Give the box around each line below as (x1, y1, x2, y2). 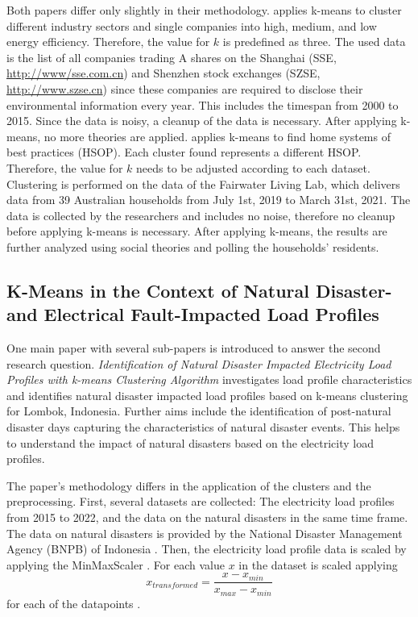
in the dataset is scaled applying (238, 556, 398, 573)
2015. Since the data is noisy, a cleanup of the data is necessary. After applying (6, 112, 397, 129)
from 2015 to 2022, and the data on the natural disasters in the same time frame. (6, 509, 408, 526)
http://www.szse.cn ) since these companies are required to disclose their (6, 80, 363, 97)
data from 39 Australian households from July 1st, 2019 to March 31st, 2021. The (6, 191, 411, 208)
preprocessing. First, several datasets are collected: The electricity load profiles (6, 493, 395, 510)
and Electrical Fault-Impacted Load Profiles (6, 302, 379, 327)
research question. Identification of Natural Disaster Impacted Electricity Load (6, 355, 391, 372)
